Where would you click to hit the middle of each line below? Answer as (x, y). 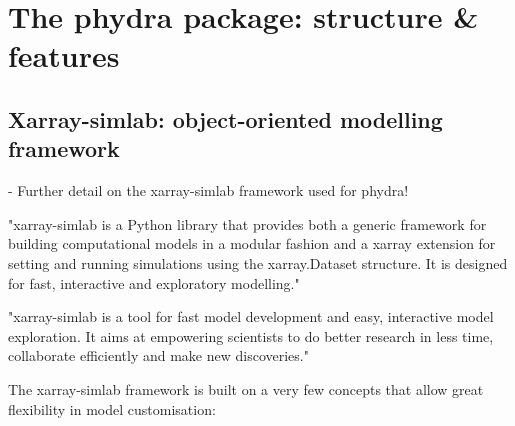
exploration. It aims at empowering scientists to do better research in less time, (251, 335)
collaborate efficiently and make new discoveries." (158, 355)
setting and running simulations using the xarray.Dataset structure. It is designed (258, 262)
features (64, 55)
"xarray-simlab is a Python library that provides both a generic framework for (247, 223)
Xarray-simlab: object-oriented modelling (225, 118)
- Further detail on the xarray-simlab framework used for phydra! (208, 190)
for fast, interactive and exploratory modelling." (154, 282)
